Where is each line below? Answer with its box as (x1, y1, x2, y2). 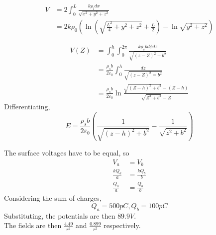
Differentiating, (4, 101, 50, 112)
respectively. (104, 220, 141, 231)
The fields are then (4, 220, 62, 231)
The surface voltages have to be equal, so (4, 148, 129, 158)
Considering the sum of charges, (4, 193, 102, 203)
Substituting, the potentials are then (4, 210, 115, 221)
